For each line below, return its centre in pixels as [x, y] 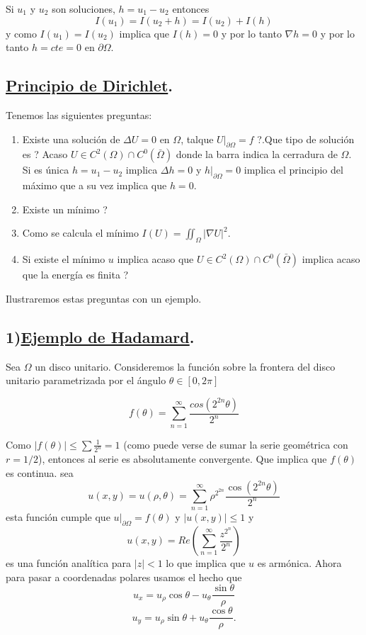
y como [21, 33]
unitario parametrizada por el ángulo [86, 380]
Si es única [46, 170]
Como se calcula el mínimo [80, 233]
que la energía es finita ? [75, 275]
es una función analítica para [69, 563]
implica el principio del [293, 170]
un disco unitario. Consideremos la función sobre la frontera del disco [185, 366]
